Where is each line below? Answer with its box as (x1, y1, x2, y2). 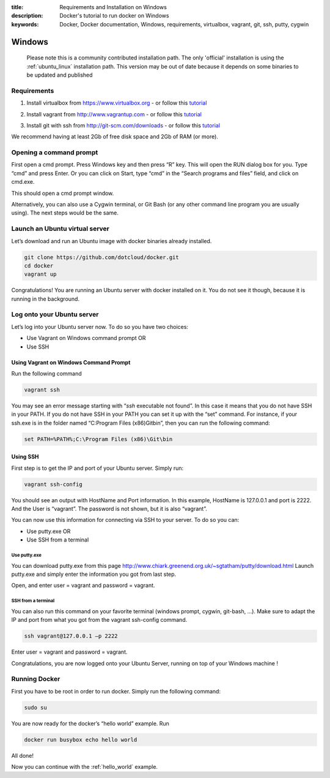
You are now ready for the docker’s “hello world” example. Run (11, 720, 169, 727)
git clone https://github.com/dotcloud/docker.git (24, 254, 180, 260)
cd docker (24, 262, 54, 269)
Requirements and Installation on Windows (59, 4, 167, 10)
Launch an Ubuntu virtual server (11, 224, 110, 233)
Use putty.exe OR (26, 527, 71, 535)
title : (11, 4, 24, 10)
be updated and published (26, 71, 93, 78)
